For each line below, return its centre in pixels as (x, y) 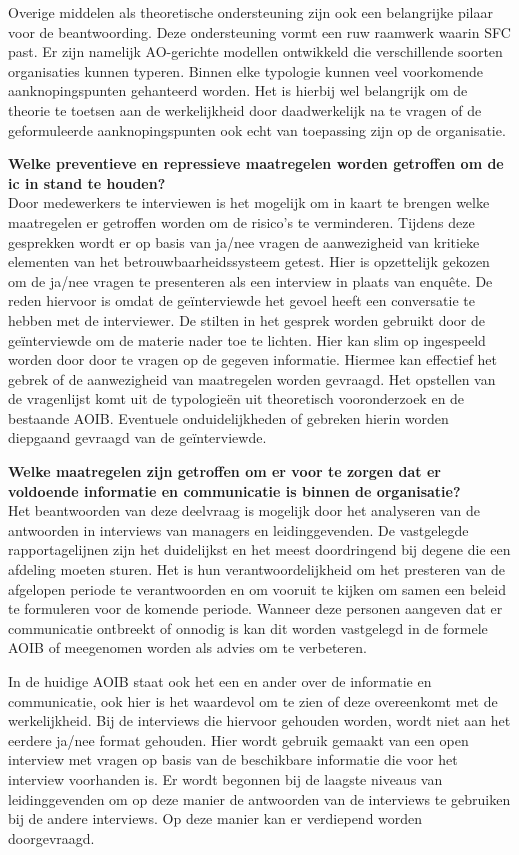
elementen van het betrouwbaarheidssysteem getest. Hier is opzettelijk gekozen (249, 261)
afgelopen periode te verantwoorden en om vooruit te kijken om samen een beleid (257, 588)
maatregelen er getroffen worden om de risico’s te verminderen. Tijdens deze (241, 221)
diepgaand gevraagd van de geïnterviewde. (137, 437)
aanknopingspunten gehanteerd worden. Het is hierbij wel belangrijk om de (238, 90)
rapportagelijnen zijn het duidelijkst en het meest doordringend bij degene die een (259, 549)
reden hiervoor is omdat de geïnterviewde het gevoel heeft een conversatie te (241, 300)
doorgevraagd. (51, 837)
